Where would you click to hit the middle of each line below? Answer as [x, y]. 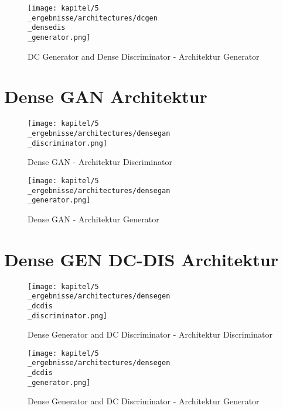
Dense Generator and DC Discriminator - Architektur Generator [144, 401]
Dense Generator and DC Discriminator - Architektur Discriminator [150, 334]
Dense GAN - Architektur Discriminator [100, 162]
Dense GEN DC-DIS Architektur [141, 259]
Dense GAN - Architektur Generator [93, 219]
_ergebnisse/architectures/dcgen [93, 18]
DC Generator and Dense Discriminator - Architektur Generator [144, 56]
